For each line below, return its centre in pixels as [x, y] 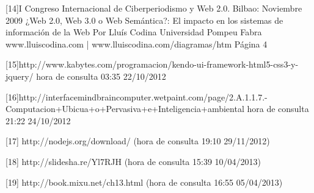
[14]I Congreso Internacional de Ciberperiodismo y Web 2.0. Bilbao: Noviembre [154, 8]
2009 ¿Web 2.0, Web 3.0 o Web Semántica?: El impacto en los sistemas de [144, 20]
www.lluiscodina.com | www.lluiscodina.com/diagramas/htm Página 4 [137, 44]
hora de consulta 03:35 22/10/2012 [101, 76]
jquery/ [20, 76]
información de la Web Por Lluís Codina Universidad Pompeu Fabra [134, 32]
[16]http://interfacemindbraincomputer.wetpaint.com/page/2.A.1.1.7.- [137, 96]
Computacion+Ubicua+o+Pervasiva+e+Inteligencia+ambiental [125, 109]
